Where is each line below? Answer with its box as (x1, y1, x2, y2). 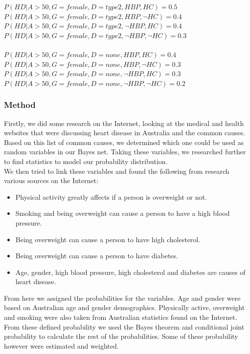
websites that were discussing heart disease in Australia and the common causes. (4, 127, 246, 138)
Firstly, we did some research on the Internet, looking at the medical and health (4, 118, 244, 128)
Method (4, 99, 36, 111)
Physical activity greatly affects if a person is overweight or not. (15, 191, 207, 202)
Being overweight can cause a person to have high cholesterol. (15, 234, 201, 244)
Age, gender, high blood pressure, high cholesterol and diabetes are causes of (15, 267, 246, 277)
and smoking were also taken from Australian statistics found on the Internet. (4, 312, 237, 322)
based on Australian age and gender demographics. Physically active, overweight (4, 302, 245, 312)
